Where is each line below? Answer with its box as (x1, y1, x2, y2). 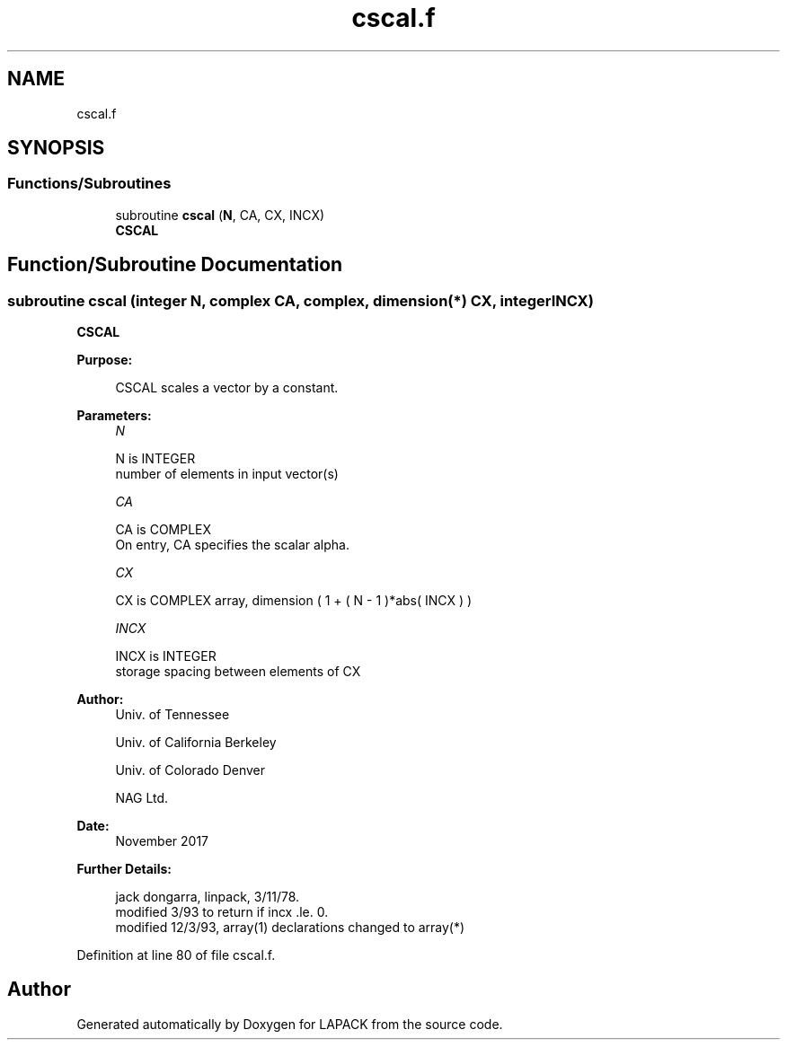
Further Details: (76, 861, 172, 877)
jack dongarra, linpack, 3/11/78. (115, 889, 300, 905)
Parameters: (76, 408, 152, 424)
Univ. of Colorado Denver (115, 762, 266, 779)
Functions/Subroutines (7, 174, 172, 193)
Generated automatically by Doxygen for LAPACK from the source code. (76, 1016, 503, 1032)
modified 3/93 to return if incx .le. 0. (115, 904, 329, 920)
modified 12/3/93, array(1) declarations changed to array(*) (115, 919, 465, 936)
